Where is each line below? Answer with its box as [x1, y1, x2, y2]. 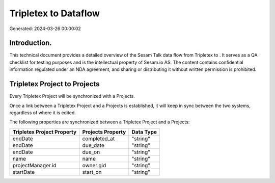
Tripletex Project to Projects [9, 80, 100, 89]
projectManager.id [12, 162, 57, 169]
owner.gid [82, 162, 106, 169]
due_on [82, 148, 100, 155]
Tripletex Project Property [12, 128, 77, 135]
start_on [82, 168, 102, 175]
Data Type [131, 128, 157, 135]
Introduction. [9, 39, 52, 47]
